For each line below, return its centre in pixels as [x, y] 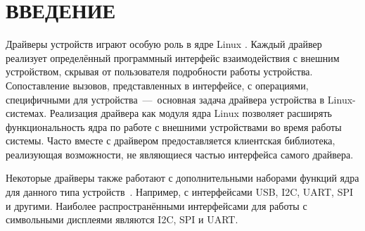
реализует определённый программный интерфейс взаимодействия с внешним [173, 57]
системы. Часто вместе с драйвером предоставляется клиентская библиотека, [171, 141]
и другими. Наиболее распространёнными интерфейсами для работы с [156, 205]
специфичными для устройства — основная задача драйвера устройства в [165, 99]
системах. [26, 113]
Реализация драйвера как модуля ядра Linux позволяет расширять [191, 113]
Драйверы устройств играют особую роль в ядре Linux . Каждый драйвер [164, 44]
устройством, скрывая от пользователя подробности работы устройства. [159, 71]
